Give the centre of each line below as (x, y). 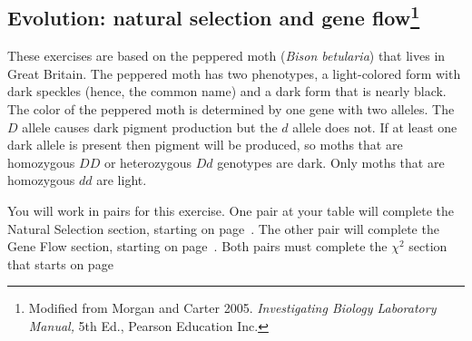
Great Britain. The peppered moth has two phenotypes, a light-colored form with (234, 73)
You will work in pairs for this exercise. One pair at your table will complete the (231, 210)
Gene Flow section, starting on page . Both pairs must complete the (197, 246)
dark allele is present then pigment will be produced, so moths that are (205, 145)
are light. (122, 180)
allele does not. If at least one (375, 127)
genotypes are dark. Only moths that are (331, 162)
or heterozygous (148, 162)
